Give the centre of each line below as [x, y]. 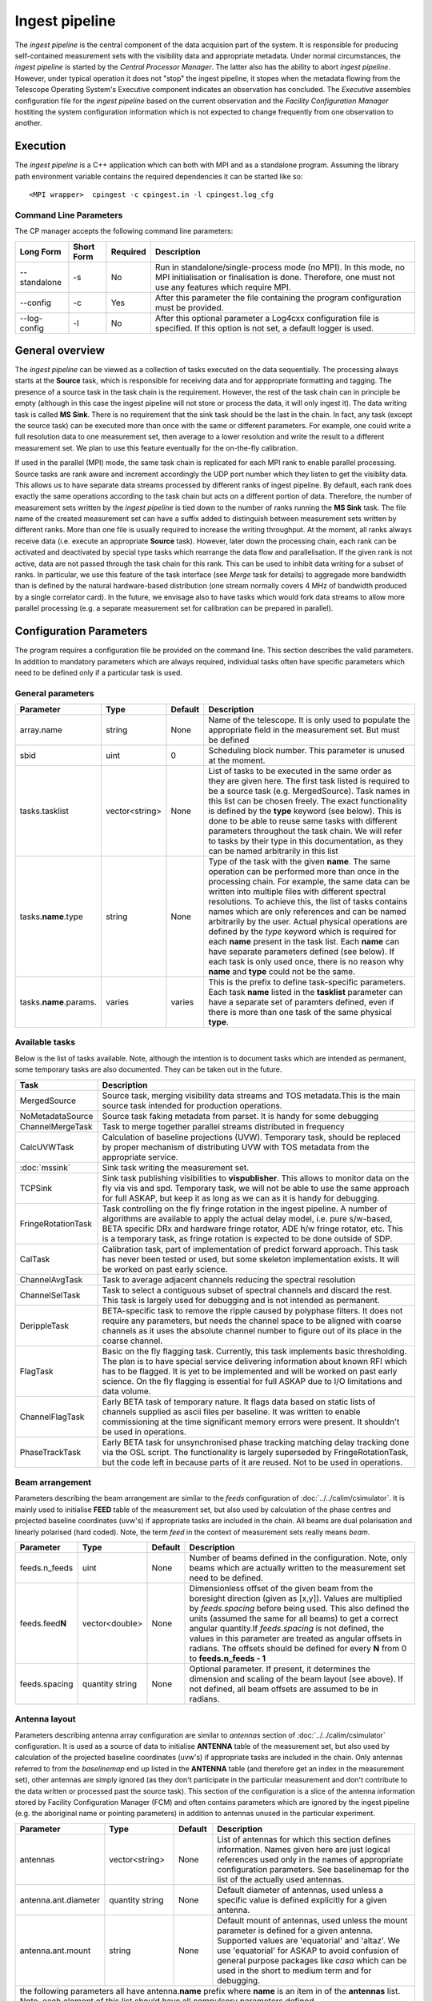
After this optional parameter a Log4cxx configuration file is [267, 318]
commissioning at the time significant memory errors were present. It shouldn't [251, 1422]
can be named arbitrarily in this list [274, 851]
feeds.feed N [43, 1623]
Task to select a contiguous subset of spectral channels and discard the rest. [247, 1290]
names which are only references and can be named [308, 912]
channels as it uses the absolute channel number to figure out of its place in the [252, 1330]
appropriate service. [140, 1157]
